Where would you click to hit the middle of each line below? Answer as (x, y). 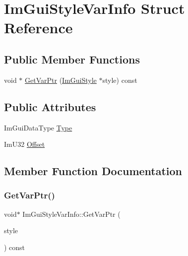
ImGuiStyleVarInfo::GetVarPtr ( (71, 214)
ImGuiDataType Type (38, 127)
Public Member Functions (72, 59)
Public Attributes (50, 106)
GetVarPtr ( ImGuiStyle (61, 80)
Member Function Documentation (93, 171)
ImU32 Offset (25, 144)
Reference (38, 28)
